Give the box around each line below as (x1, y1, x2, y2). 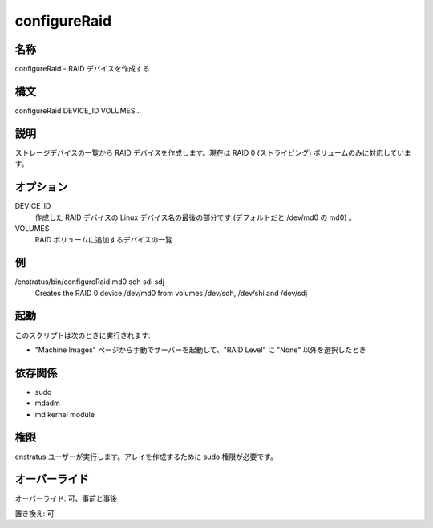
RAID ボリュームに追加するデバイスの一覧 (34, 235, 172, 245)
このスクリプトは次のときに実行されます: (14, 330, 152, 340)
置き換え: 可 (14, 508, 55, 518)
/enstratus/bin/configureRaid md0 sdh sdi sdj (14, 277, 164, 286)
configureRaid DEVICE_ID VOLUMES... (14, 105, 142, 116)
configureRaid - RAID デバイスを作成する (14, 64, 150, 74)
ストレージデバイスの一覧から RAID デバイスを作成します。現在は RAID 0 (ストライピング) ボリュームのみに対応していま (14, 148, 412, 157)
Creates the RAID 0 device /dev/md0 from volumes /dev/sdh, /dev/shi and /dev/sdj (34, 288, 308, 298)
